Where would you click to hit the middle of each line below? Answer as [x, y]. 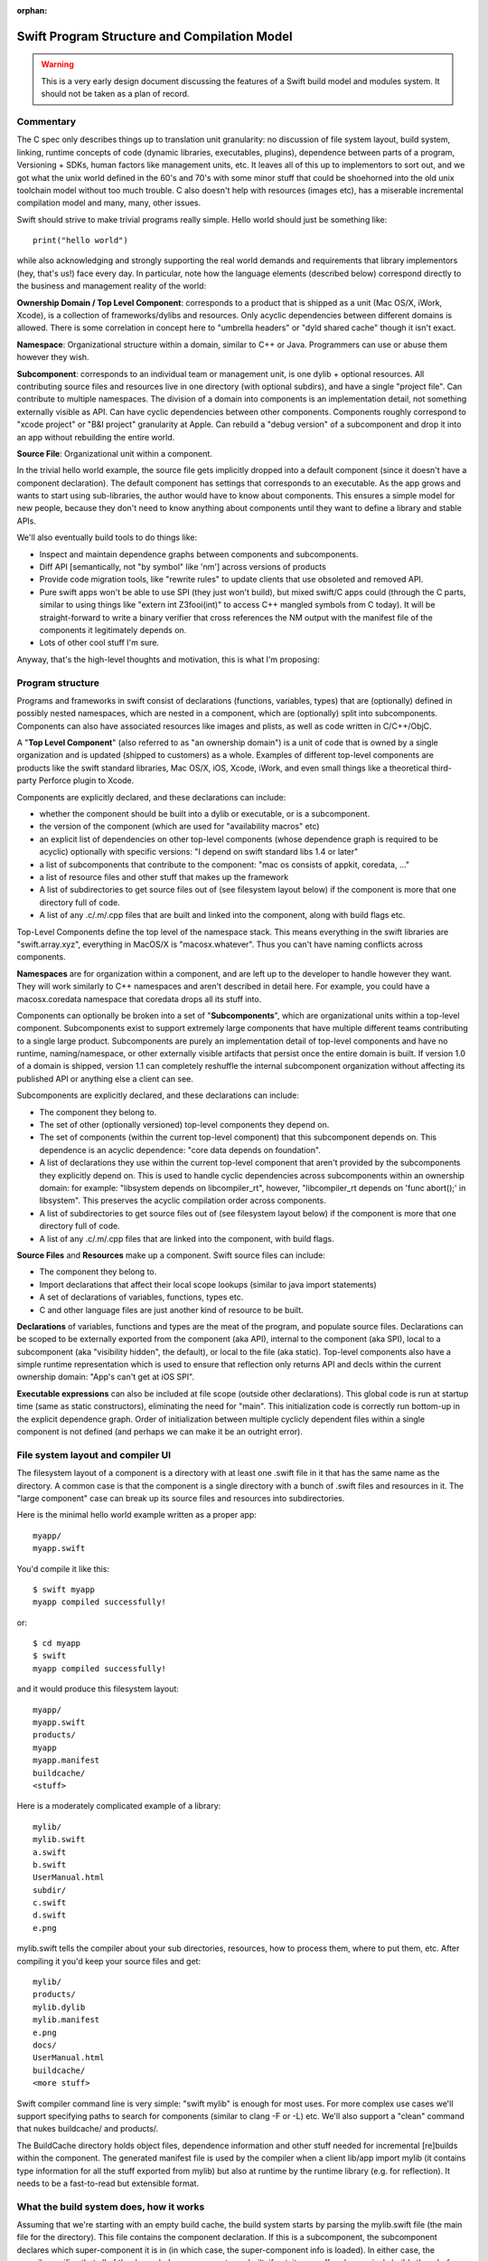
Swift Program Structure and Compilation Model [155, 36]
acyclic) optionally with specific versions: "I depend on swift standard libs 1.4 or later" [199, 852]
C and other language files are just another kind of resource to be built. [171, 1310]
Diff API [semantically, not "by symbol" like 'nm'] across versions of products [183, 567]
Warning [57, 64]
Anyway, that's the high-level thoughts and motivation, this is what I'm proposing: [168, 659]
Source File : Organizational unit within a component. [114, 453]
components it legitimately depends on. [113, 630]
